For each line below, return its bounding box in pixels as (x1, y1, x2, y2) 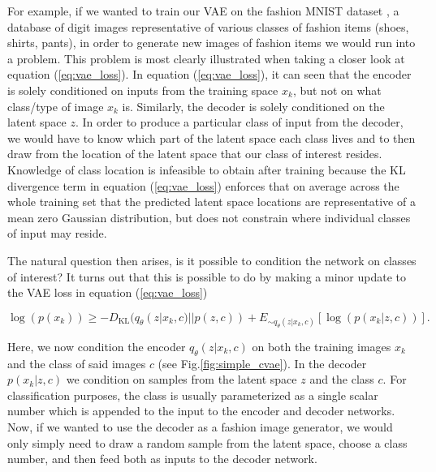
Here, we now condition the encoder (7, 337, 186, 354)
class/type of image (7, 97, 104, 114)
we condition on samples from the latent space (66, 371, 297, 388)
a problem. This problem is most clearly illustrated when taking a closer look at (7, 49, 405, 67)
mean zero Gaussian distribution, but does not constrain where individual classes (7, 208, 411, 225)
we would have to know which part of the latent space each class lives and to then (7, 129, 416, 146)
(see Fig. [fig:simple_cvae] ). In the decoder (158, 354, 367, 371)
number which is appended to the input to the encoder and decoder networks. (7, 402, 395, 419)
